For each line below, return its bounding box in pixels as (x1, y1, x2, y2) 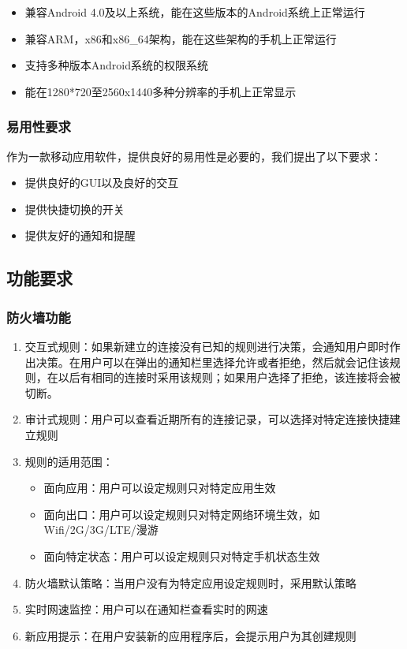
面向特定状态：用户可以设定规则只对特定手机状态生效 (43, 547, 320, 564)
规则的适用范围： (24, 453, 114, 469)
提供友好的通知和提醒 (24, 227, 136, 244)
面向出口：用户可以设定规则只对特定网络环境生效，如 (43, 505, 320, 522)
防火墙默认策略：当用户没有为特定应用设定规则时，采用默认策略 (24, 574, 357, 591)
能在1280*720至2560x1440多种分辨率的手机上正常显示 (24, 83, 297, 99)
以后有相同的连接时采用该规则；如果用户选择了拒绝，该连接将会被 (58, 369, 401, 386)
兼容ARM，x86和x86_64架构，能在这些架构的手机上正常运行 (24, 30, 337, 47)
